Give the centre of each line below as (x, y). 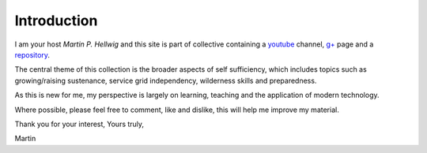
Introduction (56, 21)
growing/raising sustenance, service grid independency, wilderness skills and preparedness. (166, 80)
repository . (32, 54)
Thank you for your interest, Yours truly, (79, 124)
